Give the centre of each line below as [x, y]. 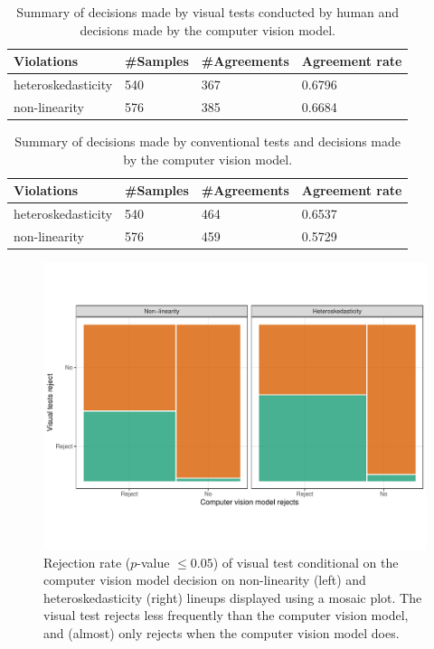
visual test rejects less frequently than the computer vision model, [226, 615]
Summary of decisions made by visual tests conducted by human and [208, 12]
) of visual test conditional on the [306, 562]
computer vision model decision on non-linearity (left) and [205, 580]
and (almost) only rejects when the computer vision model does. [222, 632]
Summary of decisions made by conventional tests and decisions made [208, 141]
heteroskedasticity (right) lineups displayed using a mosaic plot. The [233, 597]
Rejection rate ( [87, 562]
